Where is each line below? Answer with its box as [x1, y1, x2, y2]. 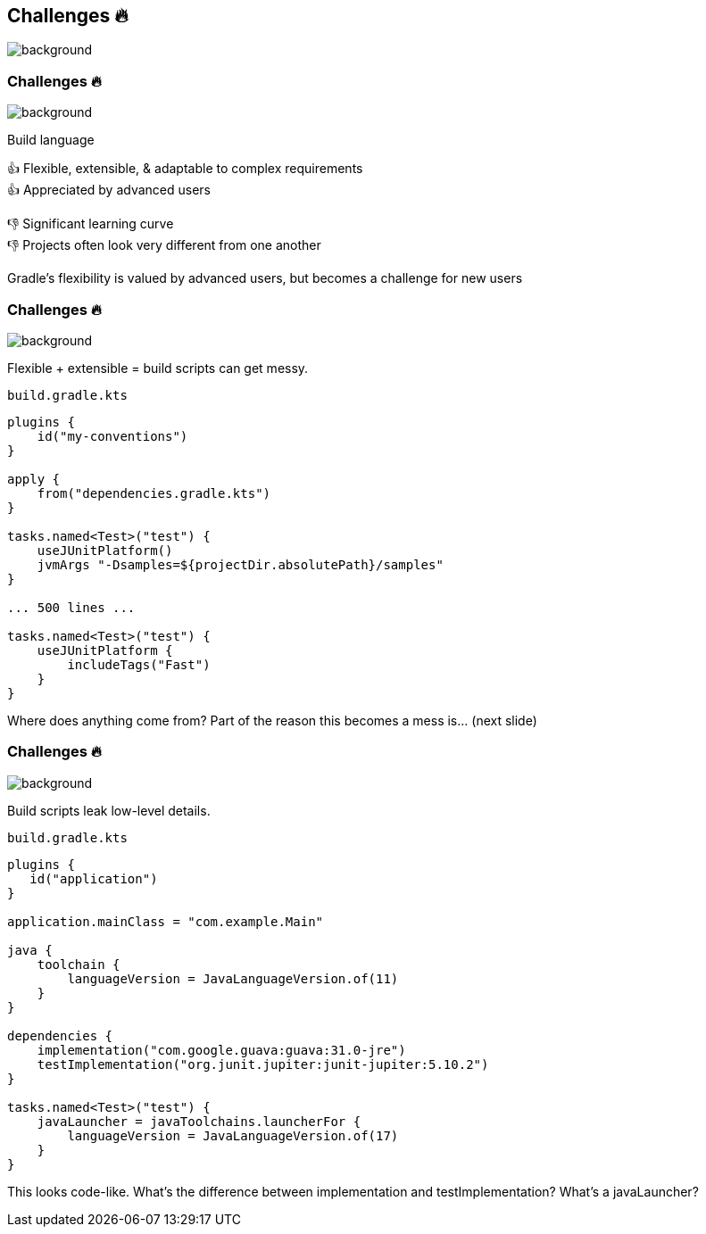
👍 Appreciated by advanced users [7, 182, 212, 198]
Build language [7, 132, 95, 148]
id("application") [29, 871, 158, 886]
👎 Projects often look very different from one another [7, 237, 321, 253]
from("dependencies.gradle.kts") [37, 485, 271, 501]
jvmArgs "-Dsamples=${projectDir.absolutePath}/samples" [37, 557, 444, 572]
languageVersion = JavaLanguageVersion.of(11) [67, 971, 399, 986]
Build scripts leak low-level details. [7, 802, 211, 818]
